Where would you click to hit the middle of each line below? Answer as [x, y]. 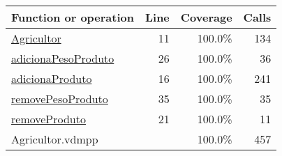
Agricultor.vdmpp [55, 139]
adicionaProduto [52, 78]
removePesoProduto [60, 99]
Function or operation [73, 17]
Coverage [206, 17]
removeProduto [49, 119]
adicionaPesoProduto [63, 58]
